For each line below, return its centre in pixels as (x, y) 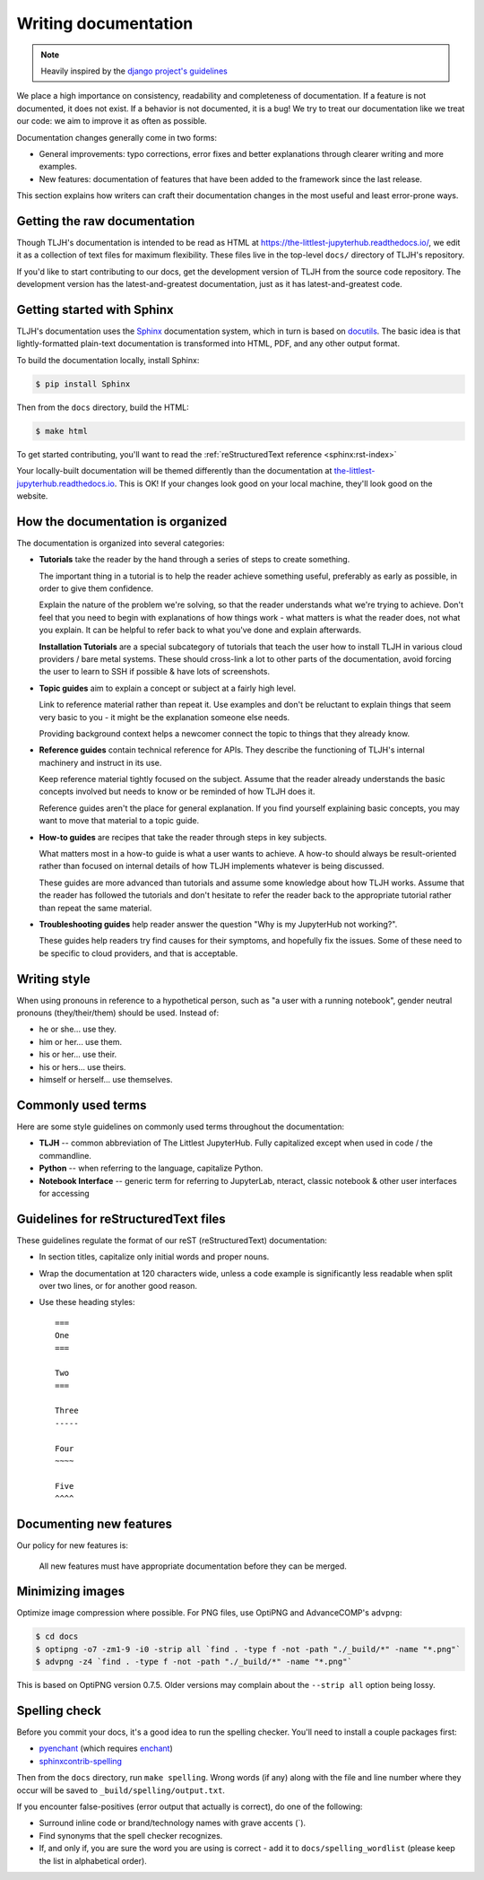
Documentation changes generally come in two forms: (117, 137)
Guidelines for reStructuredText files (121, 1219)
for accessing (64, 1193)
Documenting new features (94, 1524)
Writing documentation (105, 23)
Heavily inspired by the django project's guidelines (134, 71)
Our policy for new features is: (73, 1545)
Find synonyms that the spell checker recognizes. (131, 1835)
